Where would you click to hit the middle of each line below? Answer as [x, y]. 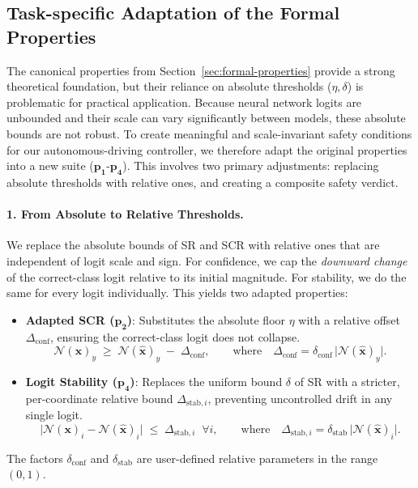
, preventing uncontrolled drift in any [300, 398]
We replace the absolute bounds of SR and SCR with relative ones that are [193, 245]
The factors [35, 458]
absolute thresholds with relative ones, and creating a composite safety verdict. [203, 182]
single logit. [54, 415]
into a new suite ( [50, 165]
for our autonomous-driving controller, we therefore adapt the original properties [207, 149]
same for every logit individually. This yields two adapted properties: [177, 293]
